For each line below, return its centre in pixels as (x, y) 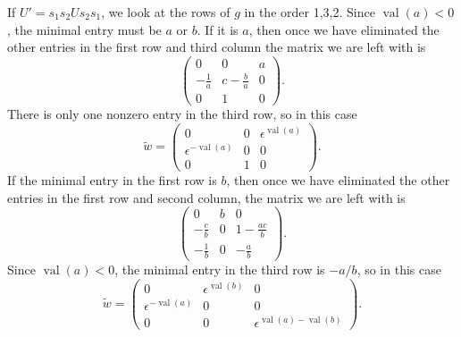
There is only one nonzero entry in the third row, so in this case (182, 114)
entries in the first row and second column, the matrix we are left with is (206, 197)
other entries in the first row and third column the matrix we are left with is (217, 47)
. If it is (218, 29)
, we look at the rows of (166, 12)
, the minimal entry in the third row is (220, 270)
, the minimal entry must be (84, 29)
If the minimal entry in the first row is (112, 180)
